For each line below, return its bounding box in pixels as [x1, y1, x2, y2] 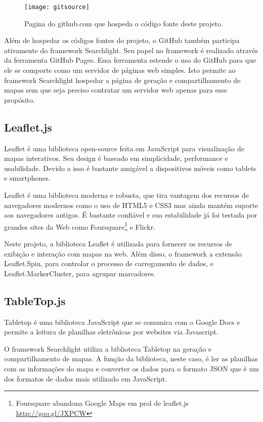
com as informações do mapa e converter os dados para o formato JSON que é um [4, 363, 259, 373]
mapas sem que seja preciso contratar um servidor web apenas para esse [4, 85, 227, 95]
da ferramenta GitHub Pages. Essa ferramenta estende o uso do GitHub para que [4, 55, 256, 65]
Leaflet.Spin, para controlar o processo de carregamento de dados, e [4, 258, 214, 269]
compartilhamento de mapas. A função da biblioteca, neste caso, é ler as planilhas [4, 353, 258, 364]
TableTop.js [4, 292, 66, 308]
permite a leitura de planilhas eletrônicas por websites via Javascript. [4, 326, 218, 337]
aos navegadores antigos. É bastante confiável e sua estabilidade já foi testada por [4, 209, 257, 220]
